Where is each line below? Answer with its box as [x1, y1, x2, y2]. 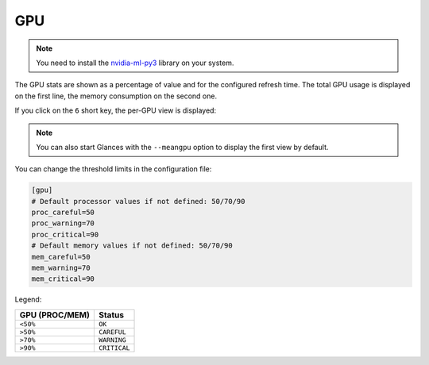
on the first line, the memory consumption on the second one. [14, 91, 218, 101]
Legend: [14, 294, 42, 305]
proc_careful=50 [31, 208, 95, 217]
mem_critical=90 [31, 275, 95, 283]
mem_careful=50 [31, 252, 91, 261]
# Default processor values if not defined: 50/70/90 [31, 197, 245, 206]
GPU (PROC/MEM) [19, 309, 91, 321]
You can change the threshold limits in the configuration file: [14, 164, 212, 174]
